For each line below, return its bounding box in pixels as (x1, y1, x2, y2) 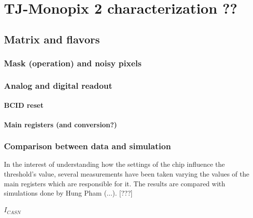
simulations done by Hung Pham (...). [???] (4, 188, 133, 198)
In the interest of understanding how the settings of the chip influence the (4, 159, 225, 169)
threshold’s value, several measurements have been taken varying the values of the (4, 169, 250, 179)
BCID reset (4, 100, 43, 110)
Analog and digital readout (4, 79, 112, 91)
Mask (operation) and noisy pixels (4, 57, 142, 69)
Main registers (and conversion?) (4, 119, 117, 129)
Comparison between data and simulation (4, 140, 171, 152)
